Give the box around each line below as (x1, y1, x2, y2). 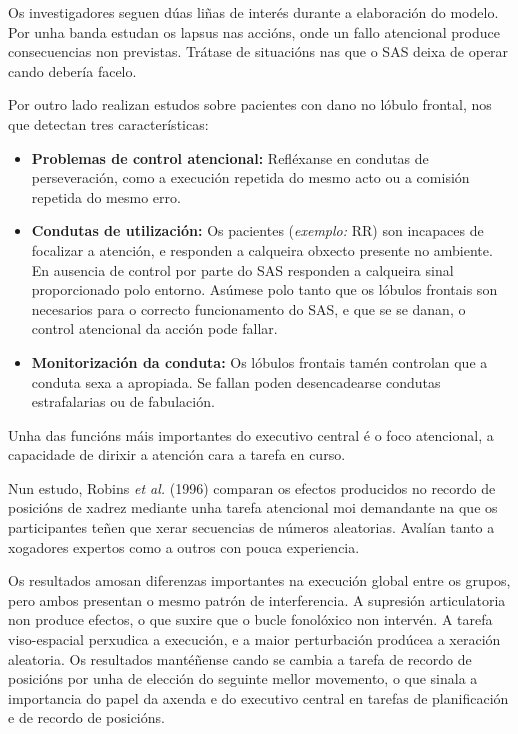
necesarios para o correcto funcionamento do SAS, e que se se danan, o (31, 298, 466, 319)
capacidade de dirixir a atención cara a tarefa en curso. (8, 444, 346, 465)
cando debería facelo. (8, 60, 137, 81)
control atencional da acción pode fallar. (31, 318, 278, 339)
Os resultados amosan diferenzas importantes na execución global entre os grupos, (8, 570, 511, 591)
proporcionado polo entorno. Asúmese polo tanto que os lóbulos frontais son (31, 279, 498, 300)
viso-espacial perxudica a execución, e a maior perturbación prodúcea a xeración (8, 629, 501, 650)
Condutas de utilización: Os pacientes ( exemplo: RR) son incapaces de (31, 220, 484, 241)
